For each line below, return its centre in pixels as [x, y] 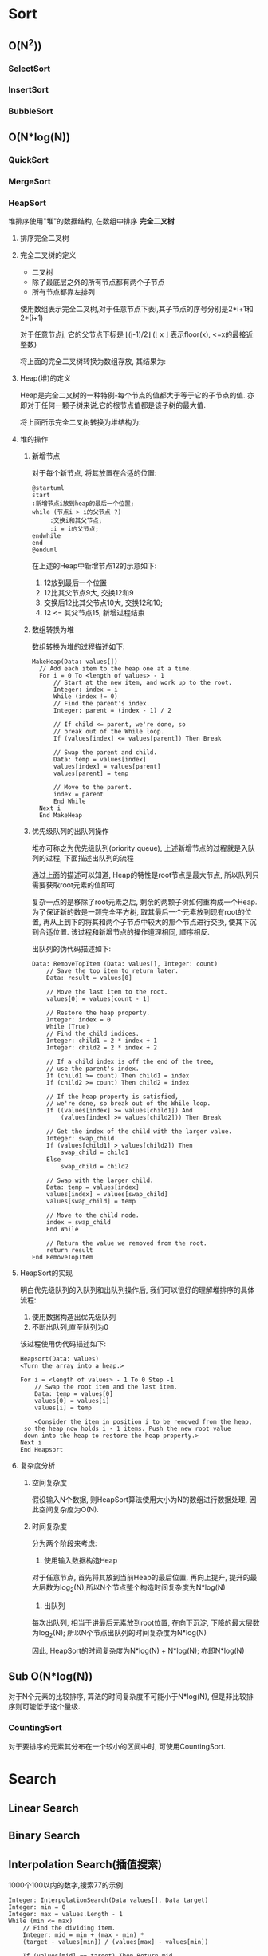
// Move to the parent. [93, 787]
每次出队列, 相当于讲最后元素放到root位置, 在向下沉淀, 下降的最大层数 [146, 1622]
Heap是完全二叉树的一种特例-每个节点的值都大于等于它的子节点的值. [132, 395]
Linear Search [44, 1808]
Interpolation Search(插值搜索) [85, 1864]
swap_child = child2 [95, 1166]
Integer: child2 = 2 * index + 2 [102, 1047]
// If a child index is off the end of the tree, [130, 1061]
